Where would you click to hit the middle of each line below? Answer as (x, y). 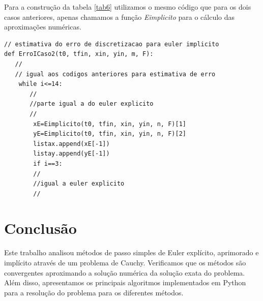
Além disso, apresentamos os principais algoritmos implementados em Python (125, 282)
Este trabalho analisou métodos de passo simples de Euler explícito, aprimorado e (131, 252)
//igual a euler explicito (79, 184)
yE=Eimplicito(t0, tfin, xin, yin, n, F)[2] (110, 134)
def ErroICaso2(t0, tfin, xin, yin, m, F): (79, 54)
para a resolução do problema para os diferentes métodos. (94, 292)
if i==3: (48, 163)
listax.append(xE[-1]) (71, 144)
